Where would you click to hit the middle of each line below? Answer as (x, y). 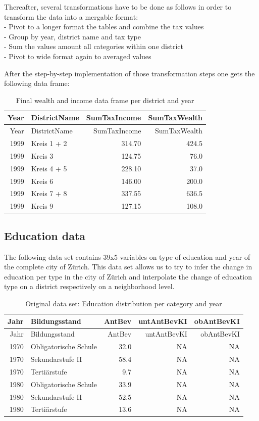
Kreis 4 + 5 (49, 168)
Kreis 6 (42, 181)
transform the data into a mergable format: (71, 16)
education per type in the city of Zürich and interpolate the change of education (128, 276)
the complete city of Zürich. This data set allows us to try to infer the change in (128, 267)
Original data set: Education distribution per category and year (124, 303)
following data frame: (37, 83)
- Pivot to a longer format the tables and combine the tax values (104, 27)
